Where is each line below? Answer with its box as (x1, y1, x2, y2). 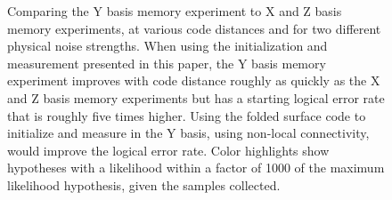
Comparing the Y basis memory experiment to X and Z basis (7, 2, 342, 20)
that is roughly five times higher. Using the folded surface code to (7, 106, 366, 124)
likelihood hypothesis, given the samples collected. (7, 175, 281, 194)
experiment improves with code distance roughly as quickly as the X (7, 71, 380, 90)
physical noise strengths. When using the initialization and (7, 36, 328, 55)
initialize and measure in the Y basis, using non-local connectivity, (7, 124, 370, 142)
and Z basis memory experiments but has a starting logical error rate (7, 88, 385, 107)
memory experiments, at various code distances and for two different (7, 19, 381, 37)
